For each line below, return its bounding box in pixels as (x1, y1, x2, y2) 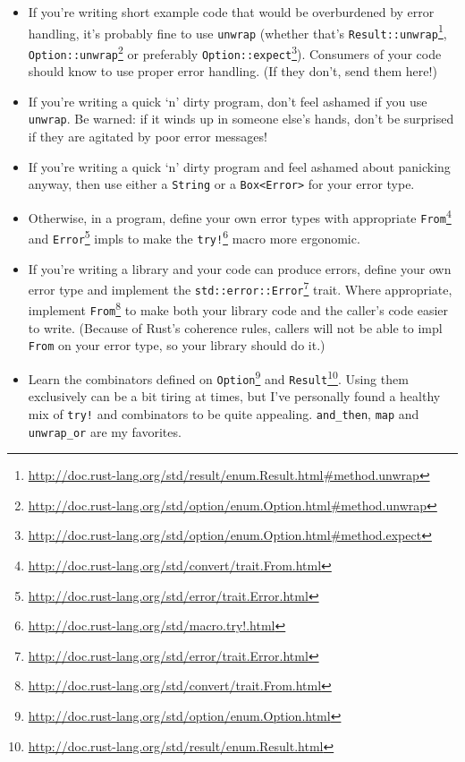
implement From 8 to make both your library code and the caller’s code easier (28, 298, 448, 320)
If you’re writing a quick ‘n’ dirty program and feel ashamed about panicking (28, 157, 451, 176)
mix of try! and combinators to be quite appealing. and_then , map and (28, 404, 419, 423)
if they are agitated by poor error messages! (28, 127, 267, 146)
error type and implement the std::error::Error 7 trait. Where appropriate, (28, 278, 452, 298)
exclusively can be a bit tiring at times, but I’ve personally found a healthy (28, 387, 441, 406)
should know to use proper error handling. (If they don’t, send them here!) (28, 62, 437, 81)
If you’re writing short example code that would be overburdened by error (28, 3, 435, 21)
